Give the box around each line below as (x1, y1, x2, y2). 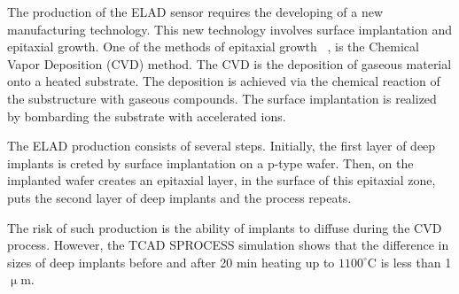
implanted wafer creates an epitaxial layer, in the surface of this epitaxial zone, (7, 171, 436, 190)
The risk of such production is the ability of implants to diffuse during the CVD (7, 218, 442, 236)
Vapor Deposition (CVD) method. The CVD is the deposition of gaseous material (7, 54, 452, 73)
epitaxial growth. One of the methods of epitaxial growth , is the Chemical (7, 37, 419, 56)
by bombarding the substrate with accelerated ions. (7, 106, 286, 125)
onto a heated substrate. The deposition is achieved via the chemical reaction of (7, 72, 440, 90)
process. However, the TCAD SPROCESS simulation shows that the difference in (7, 236, 449, 254)
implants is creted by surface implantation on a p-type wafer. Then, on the (7, 153, 414, 172)
